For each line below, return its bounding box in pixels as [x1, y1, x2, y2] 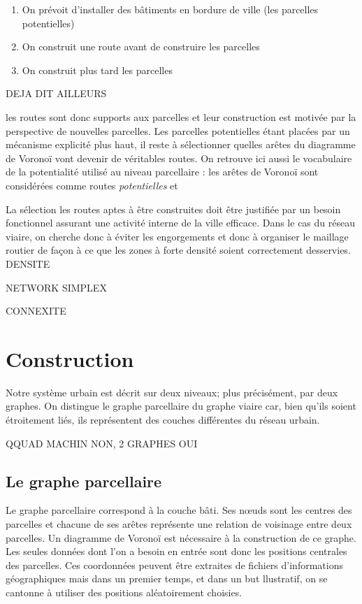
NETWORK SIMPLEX [6, 280, 107, 294]
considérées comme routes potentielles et [6, 178, 178, 192]
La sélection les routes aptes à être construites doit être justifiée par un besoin [6, 201, 341, 216]
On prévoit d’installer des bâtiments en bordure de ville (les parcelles [22, 2, 319, 16]
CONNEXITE [6, 303, 66, 318]
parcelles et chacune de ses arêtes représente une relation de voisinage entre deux [6, 516, 352, 531]
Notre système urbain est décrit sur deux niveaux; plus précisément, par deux [6, 384, 338, 399]
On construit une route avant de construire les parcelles [22, 39, 260, 54]
